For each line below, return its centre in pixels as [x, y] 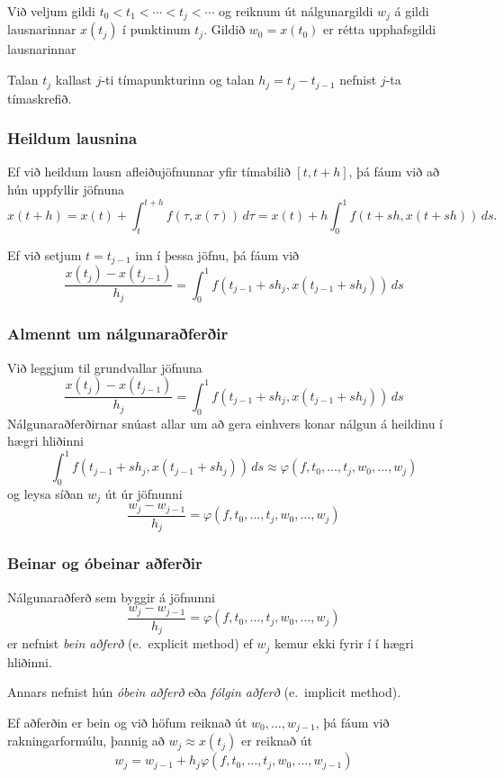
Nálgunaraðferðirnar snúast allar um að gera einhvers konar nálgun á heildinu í [225, 423]
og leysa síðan [45, 494]
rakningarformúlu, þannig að [86, 741]
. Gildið [225, 29]
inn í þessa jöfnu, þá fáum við [217, 254]
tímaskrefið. [40, 98]
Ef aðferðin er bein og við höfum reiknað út [127, 722]
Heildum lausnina [72, 138]
